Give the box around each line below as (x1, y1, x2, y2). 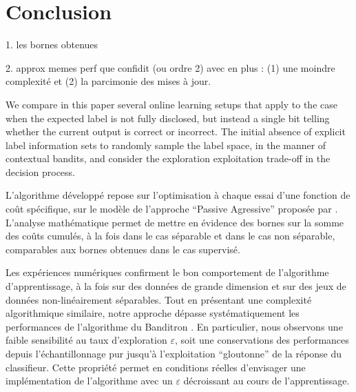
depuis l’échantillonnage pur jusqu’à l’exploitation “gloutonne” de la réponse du (6, 346, 342, 360)
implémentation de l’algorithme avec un (6, 373, 173, 388)
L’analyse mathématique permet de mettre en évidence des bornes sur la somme (6, 215, 344, 229)
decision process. (6, 164, 75, 179)
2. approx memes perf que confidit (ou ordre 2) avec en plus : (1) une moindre (6, 60, 335, 75)
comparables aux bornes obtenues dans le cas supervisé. (6, 242, 240, 256)
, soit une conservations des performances (174, 333, 349, 347)
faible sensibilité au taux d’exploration (6, 333, 167, 347)
